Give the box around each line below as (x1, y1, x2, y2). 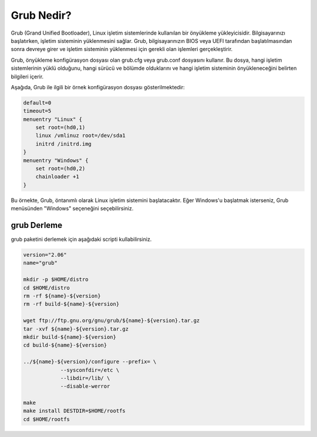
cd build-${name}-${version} (23, 342, 107, 349)
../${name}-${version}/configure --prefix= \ (23, 358, 157, 365)
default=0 (23, 99, 52, 106)
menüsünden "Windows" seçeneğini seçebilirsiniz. (11, 205, 134, 212)
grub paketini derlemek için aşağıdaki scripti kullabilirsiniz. (11, 236, 152, 243)
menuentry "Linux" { (23, 116, 82, 123)
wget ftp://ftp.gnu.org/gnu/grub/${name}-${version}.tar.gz (23, 317, 200, 324)
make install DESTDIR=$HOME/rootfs (23, 408, 126, 414)
